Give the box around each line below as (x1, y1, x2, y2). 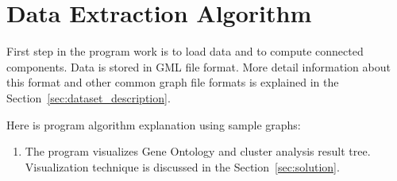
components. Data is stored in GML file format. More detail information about (6, 58, 391, 75)
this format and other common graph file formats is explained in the (6, 74, 339, 90)
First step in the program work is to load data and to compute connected (6, 43, 364, 60)
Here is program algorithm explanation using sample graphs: (6, 116, 301, 133)
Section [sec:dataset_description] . (6, 89, 171, 106)
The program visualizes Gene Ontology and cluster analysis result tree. (25, 143, 371, 160)
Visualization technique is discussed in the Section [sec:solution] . (25, 158, 340, 175)
